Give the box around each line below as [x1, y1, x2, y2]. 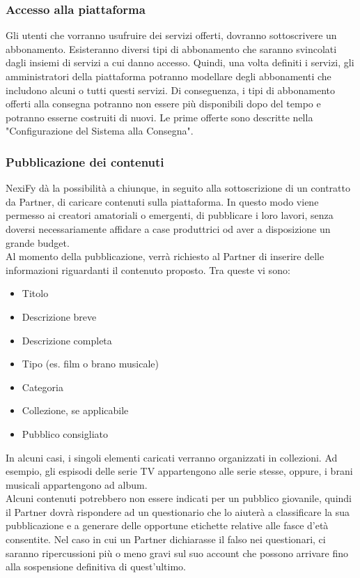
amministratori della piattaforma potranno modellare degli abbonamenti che [6, 69, 331, 83]
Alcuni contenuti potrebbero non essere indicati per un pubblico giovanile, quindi [6, 491, 352, 505]
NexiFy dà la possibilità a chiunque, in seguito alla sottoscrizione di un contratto [6, 181, 350, 195]
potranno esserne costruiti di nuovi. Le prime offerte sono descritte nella [6, 109, 313, 124]
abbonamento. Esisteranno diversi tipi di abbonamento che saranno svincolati [6, 41, 337, 56]
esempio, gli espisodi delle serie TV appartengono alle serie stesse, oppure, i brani [6, 464, 353, 478]
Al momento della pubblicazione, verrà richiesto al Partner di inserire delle [6, 249, 324, 264]
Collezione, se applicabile [22, 403, 129, 418]
